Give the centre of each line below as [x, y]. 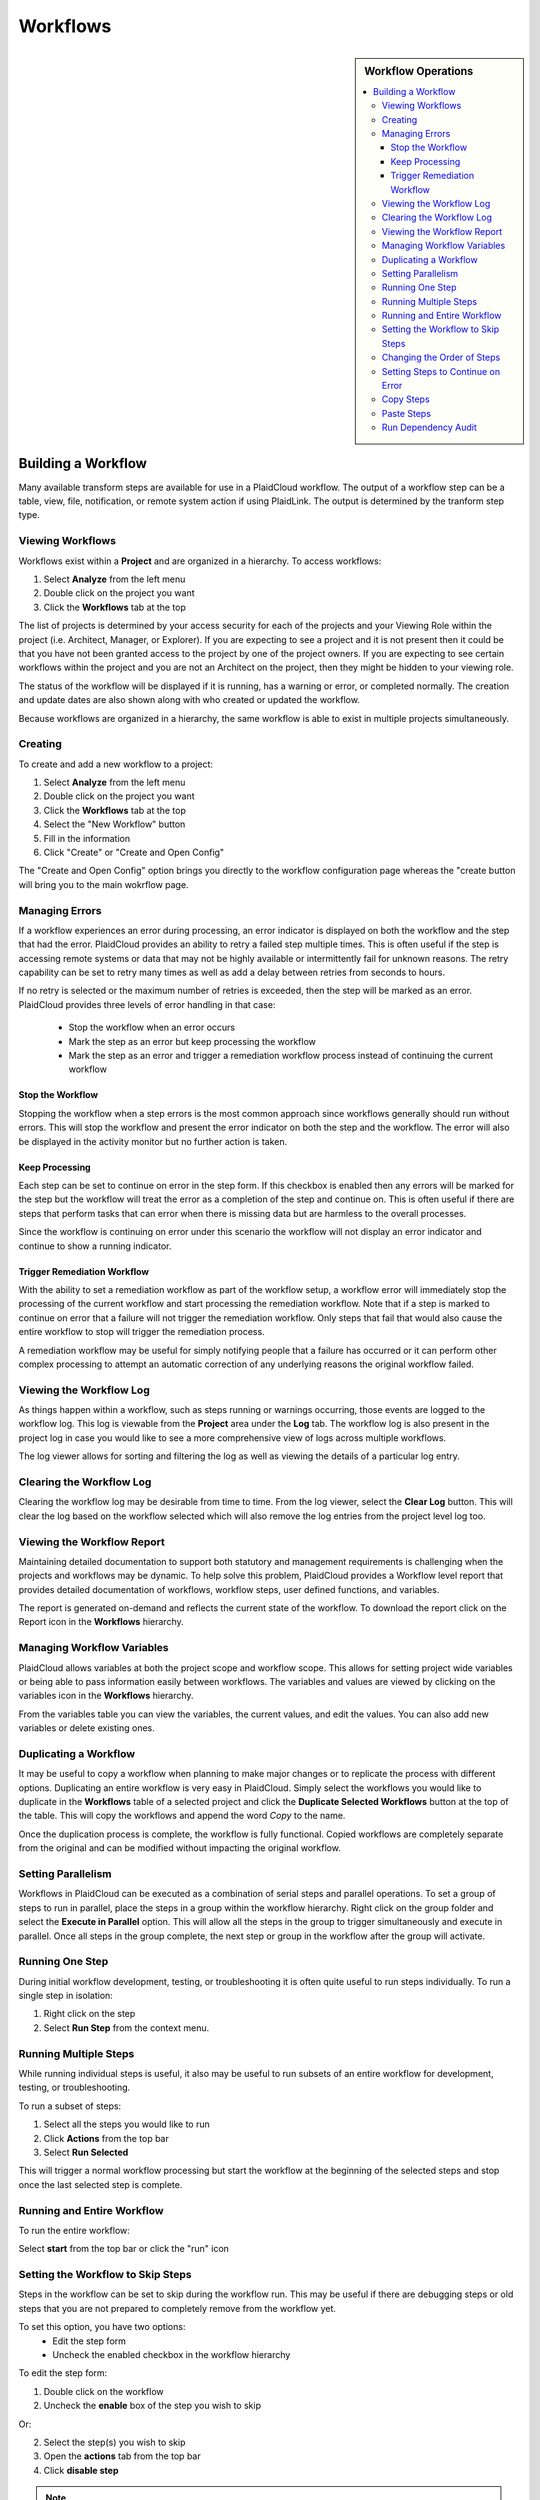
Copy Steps [405, 399]
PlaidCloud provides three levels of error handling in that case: [147, 1004]
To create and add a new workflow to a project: [116, 764]
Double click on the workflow [103, 2391]
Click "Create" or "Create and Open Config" [134, 852]
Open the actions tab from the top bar [122, 2456]
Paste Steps [406, 413]
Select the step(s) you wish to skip [114, 2442]
